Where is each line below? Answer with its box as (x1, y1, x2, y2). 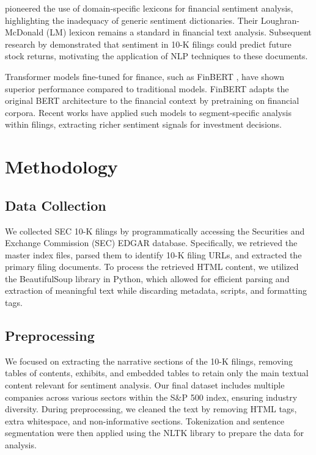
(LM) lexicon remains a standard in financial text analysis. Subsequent (46, 26, 312, 38)
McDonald (5, 26, 44, 38)
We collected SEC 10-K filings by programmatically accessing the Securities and (5, 224, 305, 237)
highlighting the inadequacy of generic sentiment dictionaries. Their (5, 13, 259, 26)
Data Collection (5, 195, 106, 214)
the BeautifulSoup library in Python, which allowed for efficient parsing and (5, 272, 290, 285)
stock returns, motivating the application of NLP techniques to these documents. (5, 49, 308, 62)
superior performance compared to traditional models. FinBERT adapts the (5, 82, 289, 95)
